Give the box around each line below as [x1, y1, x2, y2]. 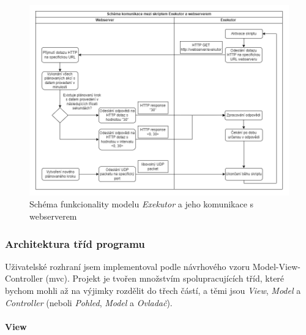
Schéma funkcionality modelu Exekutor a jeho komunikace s [29, 198, 254, 210]
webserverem [29, 210, 77, 223]
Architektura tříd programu [5, 236, 145, 251]
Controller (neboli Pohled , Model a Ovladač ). [5, 296, 173, 309]
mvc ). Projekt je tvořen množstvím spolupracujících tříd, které [49, 272, 285, 285]
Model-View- [252, 260, 300, 272]
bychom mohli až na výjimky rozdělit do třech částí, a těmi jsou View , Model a [5, 284, 301, 297]
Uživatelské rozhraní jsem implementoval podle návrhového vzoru [5, 260, 250, 272]
